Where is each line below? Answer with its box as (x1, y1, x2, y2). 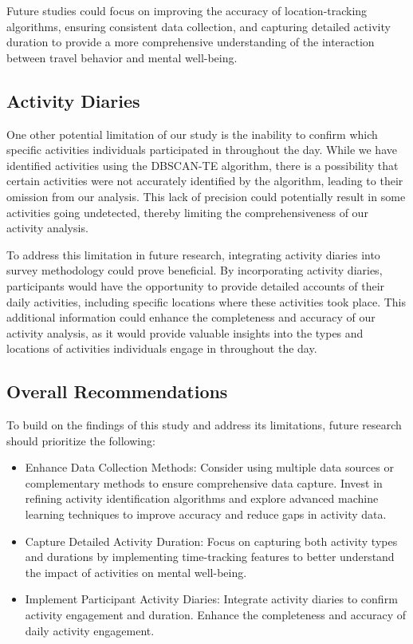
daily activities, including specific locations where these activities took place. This (6, 293, 406, 310)
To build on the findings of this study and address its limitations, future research (6, 417, 402, 433)
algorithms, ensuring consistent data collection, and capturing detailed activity (6, 18, 391, 34)
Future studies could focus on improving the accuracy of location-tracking (6, 2, 368, 18)
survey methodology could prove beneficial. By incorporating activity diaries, (6, 262, 383, 279)
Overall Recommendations (6, 379, 228, 404)
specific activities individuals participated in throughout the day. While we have (6, 141, 397, 158)
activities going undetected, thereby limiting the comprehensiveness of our (6, 203, 368, 220)
